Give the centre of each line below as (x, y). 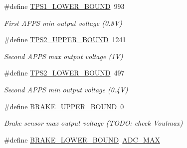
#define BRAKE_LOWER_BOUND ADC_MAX (82, 139)
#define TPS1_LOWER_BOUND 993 (64, 6)
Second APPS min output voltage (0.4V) (66, 89)
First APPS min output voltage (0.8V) (63, 23)
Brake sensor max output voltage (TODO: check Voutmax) (93, 123)
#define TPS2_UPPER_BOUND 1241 (65, 39)
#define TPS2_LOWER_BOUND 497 (64, 73)
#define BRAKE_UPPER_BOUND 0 (64, 106)
